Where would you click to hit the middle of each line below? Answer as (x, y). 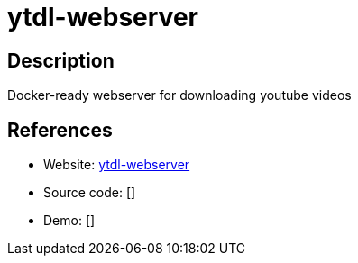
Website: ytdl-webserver (117, 165)
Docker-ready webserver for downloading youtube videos (179, 95)
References (60, 130)
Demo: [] (69, 221)
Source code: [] (90, 193)
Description (61, 60)
